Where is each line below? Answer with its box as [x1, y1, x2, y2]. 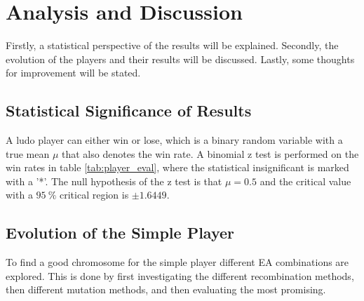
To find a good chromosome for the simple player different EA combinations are [6, 255, 349, 269]
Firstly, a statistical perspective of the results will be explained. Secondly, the [6, 38, 339, 53]
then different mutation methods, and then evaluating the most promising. [6, 282, 326, 297]
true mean [6, 146, 50, 161]
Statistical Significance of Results [6, 100, 252, 121]
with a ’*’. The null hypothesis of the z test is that [6, 173, 222, 188]
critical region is [59, 187, 129, 202]
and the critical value [259, 173, 351, 188]
